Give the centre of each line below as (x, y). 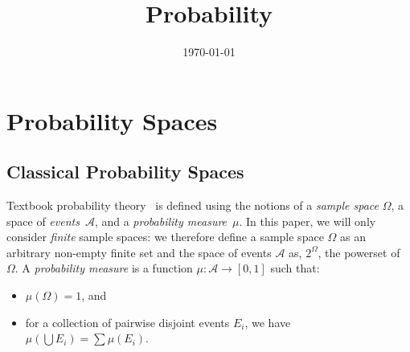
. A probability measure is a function (104, 268)
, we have (268, 322)
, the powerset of (359, 252)
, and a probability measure (161, 221)
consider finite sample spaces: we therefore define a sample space (165, 237)
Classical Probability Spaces (125, 172)
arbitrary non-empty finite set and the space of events (139, 252)
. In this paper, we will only (307, 221)
